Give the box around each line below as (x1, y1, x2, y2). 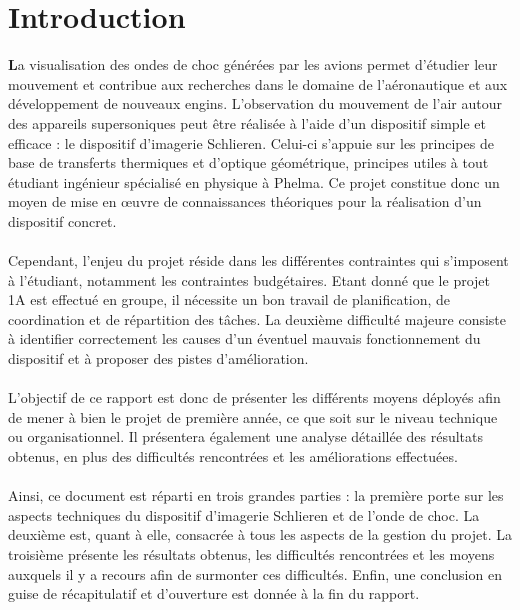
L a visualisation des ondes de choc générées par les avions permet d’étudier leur (8, 54, 498, 75)
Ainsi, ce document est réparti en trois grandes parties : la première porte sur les (8, 485, 504, 506)
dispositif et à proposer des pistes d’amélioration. (8, 348, 309, 369)
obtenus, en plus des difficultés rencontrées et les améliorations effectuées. (8, 446, 458, 466)
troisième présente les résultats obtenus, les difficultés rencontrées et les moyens (8, 543, 495, 564)
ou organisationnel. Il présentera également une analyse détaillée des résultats (8, 426, 484, 447)
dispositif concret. (8, 210, 117, 231)
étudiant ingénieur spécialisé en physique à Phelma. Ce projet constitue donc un (8, 171, 500, 192)
